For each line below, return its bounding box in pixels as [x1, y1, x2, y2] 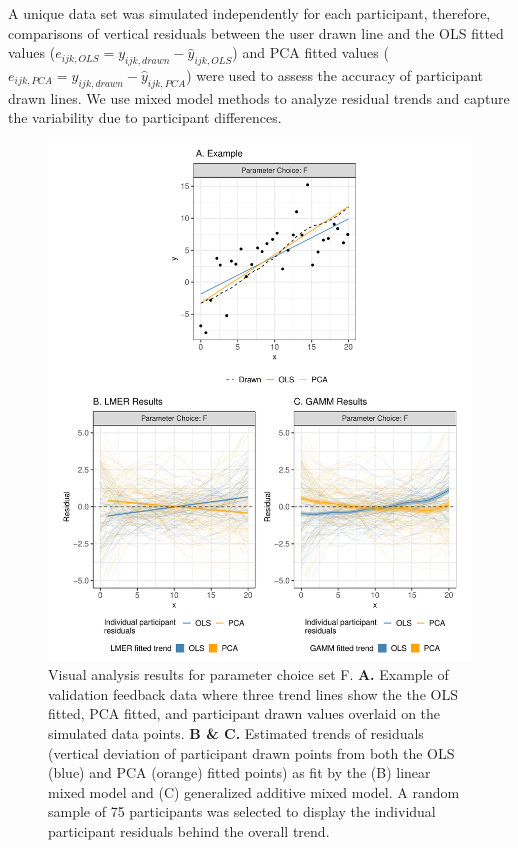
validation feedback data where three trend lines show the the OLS [48, 683, 458, 704]
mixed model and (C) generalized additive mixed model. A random [48, 781, 460, 802]
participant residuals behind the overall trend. [48, 821, 330, 842]
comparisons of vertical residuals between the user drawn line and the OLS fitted [8, 22, 504, 43]
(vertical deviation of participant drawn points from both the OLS [48, 742, 455, 763]
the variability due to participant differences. [8, 107, 282, 128]
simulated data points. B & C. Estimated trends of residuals [48, 723, 424, 744]
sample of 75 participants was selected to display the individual [48, 801, 436, 822]
